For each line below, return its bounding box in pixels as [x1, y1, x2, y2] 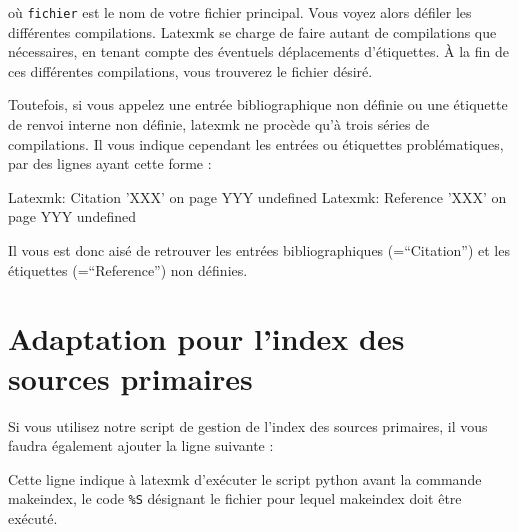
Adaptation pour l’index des [8, 318, 405, 359]
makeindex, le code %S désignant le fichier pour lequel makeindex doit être [8, 488, 462, 509]
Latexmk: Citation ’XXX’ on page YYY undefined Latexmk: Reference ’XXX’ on [8, 186, 507, 207]
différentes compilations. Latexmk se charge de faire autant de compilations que [8, 21, 497, 42]
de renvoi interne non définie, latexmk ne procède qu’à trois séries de [8, 114, 430, 135]
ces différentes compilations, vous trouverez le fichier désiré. [8, 60, 373, 81]
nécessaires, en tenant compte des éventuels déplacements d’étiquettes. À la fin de [8, 41, 509, 62]
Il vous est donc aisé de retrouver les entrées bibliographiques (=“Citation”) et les [8, 240, 510, 260]
